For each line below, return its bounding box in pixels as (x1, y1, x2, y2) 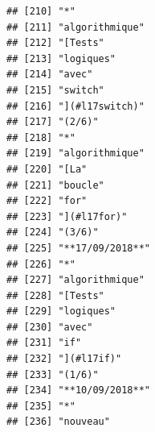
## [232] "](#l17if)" (6, 353, 122, 365)
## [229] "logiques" (6, 305, 116, 318)
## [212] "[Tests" (6, 37, 104, 49)
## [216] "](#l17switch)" (6, 100, 145, 112)
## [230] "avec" (6, 321, 93, 333)
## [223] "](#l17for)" (6, 210, 128, 222)
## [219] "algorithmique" (6, 147, 145, 160)
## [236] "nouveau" (6, 416, 110, 428)
